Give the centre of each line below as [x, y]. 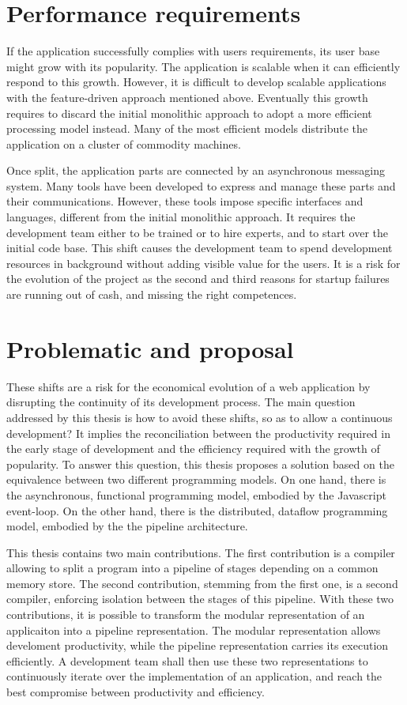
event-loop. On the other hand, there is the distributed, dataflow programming [197, 510]
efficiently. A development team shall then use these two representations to [187, 660]
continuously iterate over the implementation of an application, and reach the [194, 676]
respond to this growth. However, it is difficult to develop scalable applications [196, 82]
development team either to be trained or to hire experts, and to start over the [198, 232]
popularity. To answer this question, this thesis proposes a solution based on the [200, 464]
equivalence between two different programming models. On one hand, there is [196, 479]
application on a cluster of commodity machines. [124, 143]
